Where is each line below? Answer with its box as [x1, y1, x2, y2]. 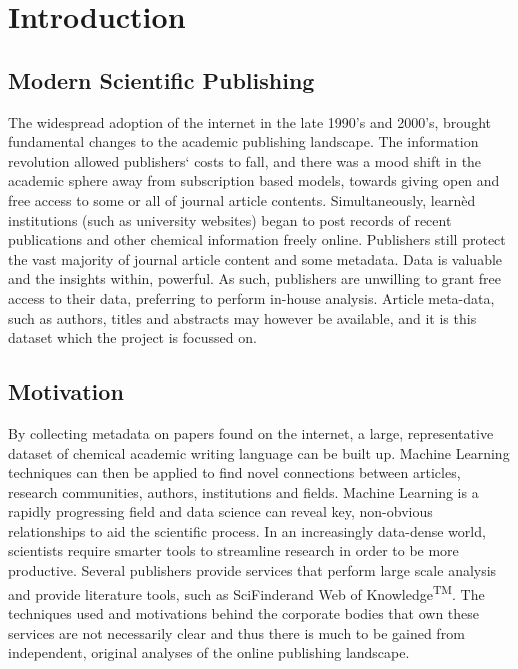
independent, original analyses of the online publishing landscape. [8, 642, 410, 663]
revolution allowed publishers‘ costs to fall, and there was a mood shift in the [8, 150, 482, 171]
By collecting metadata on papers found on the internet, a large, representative [8, 422, 494, 443]
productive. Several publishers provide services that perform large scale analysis [8, 560, 497, 581]
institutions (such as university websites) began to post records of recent [8, 209, 452, 230]
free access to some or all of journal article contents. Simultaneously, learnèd [8, 189, 476, 210]
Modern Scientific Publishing [8, 64, 315, 95]
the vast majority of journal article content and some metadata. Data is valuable [8, 248, 503, 269]
